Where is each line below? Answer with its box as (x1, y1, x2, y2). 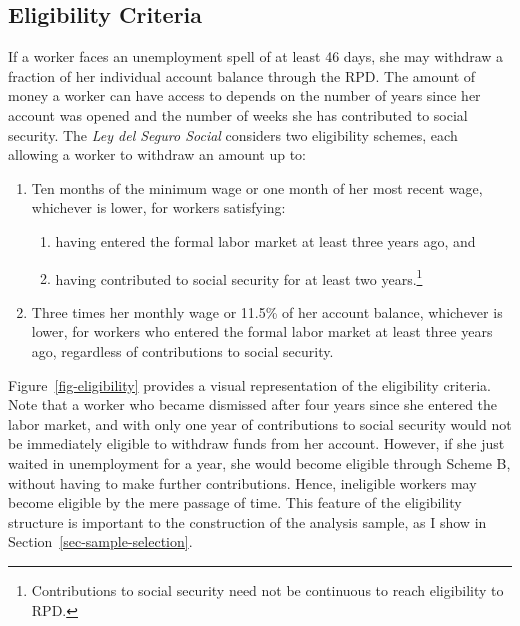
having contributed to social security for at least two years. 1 (55, 265, 423, 289)
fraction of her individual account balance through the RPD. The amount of (8, 65, 476, 86)
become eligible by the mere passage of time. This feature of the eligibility (8, 492, 462, 513)
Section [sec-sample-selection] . (8, 531, 193, 552)
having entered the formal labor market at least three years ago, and (55, 230, 476, 251)
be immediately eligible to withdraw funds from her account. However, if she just (8, 433, 505, 454)
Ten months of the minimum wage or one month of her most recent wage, (31, 177, 483, 198)
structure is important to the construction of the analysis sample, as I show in (8, 511, 487, 532)
